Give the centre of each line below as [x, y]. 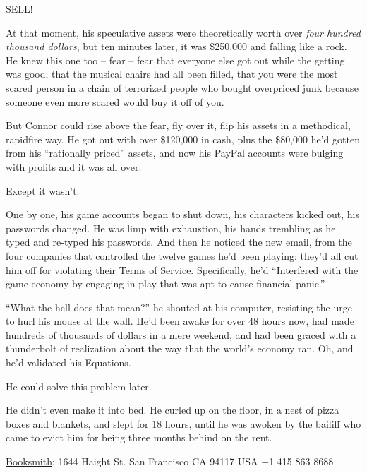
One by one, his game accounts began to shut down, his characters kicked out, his [183, 214]
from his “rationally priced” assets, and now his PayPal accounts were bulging [175, 153]
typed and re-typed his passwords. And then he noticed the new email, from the [179, 242]
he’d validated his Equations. [68, 363]
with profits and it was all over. [74, 166]
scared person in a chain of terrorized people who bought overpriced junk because [182, 87]
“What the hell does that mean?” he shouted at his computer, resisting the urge [179, 307]
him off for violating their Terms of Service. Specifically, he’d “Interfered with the [182, 269]
